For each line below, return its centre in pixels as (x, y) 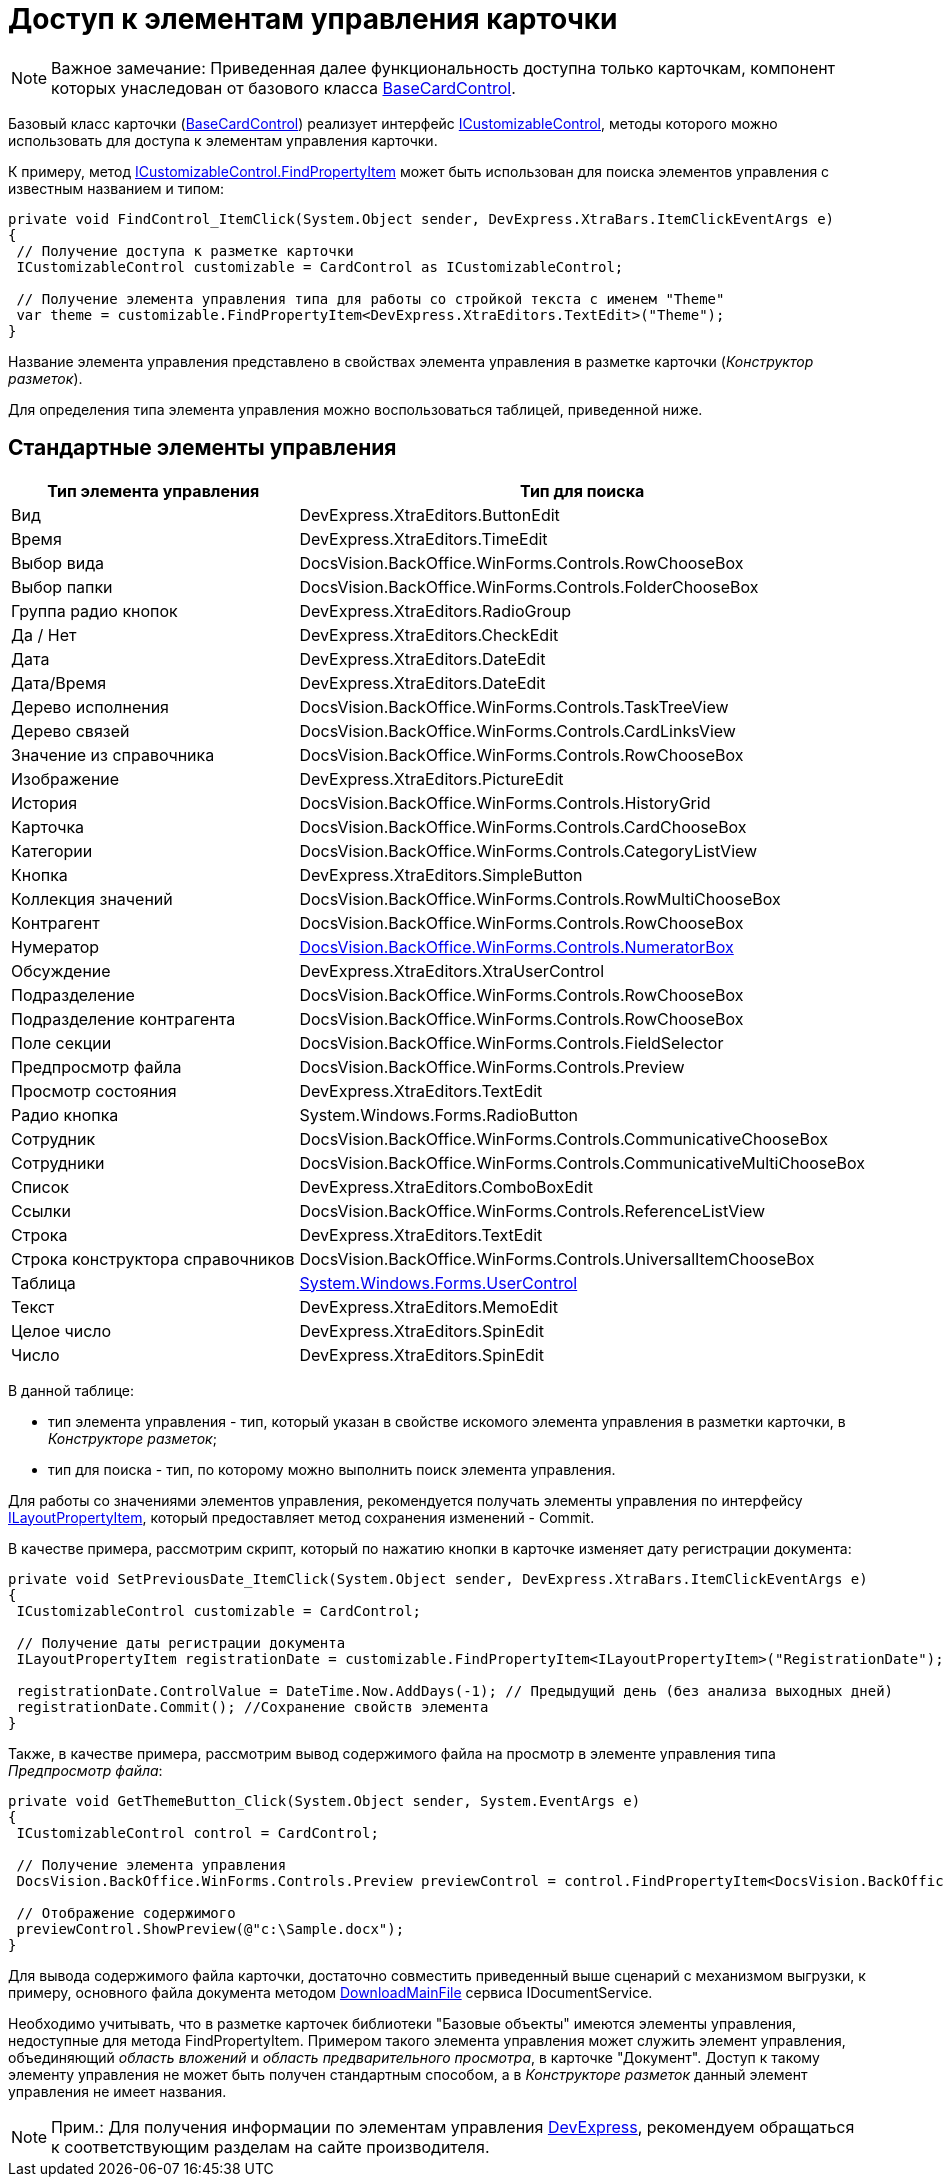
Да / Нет (44, 634)
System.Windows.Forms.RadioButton (439, 1114)
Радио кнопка (65, 1114)
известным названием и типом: (116, 188)
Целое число (61, 1330)
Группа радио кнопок (94, 610)
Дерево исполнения (90, 706)
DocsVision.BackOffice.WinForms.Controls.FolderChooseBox (529, 586)
